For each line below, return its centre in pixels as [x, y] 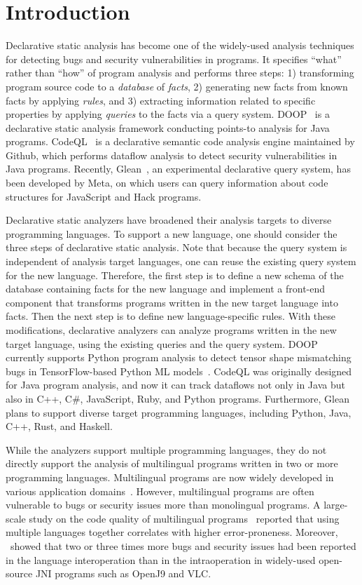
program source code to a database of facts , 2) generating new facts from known [177, 86]
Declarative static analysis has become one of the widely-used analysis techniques [180, 45]
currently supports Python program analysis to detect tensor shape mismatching [179, 357]
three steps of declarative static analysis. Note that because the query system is [176, 247]
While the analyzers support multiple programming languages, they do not [166, 449]
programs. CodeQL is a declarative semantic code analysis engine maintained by [180, 141]
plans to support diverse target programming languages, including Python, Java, [179, 412]
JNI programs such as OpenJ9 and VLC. [123, 573]
